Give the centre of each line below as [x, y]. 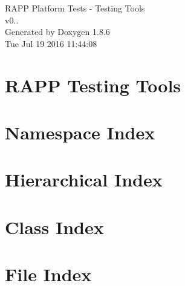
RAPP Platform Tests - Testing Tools [75, 8]
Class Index [54, 227]
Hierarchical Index [84, 180]
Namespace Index [80, 132]
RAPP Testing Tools [93, 85]
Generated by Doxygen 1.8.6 [57, 32]
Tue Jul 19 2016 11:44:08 [51, 43]
